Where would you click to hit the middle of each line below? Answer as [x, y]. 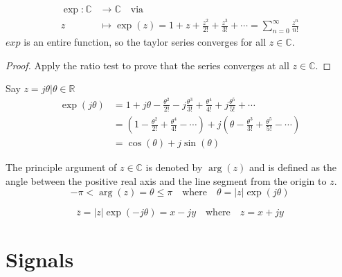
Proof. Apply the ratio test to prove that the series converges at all [147, 65]
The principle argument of [61, 167]
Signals [40, 259]
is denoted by [174, 167]
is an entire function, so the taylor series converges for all [145, 41]
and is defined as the [293, 167]
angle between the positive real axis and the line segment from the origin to [166, 180]
